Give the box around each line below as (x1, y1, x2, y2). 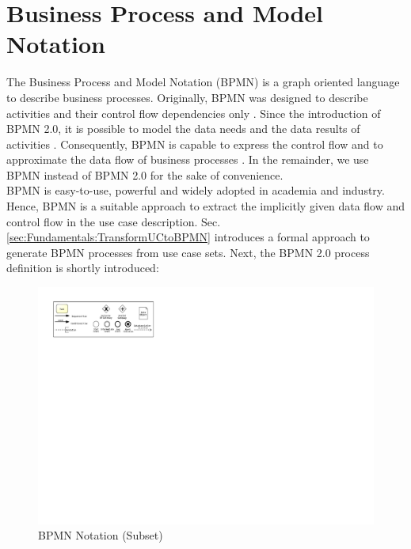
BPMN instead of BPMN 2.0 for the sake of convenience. (6, 166, 284, 183)
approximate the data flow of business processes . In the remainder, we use (6, 151, 369, 168)
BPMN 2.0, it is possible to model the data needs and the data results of (6, 120, 360, 137)
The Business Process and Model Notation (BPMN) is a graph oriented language (6, 74, 400, 90)
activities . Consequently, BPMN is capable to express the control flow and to (6, 135, 383, 152)
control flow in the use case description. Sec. (6, 213, 221, 229)
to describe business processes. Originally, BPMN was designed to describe (6, 89, 368, 105)
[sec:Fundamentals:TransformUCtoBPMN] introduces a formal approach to (6, 229, 370, 245)
